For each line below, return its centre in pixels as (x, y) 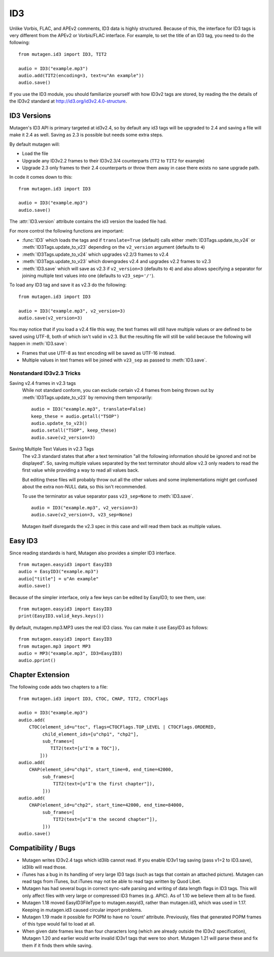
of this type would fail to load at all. (59, 924)
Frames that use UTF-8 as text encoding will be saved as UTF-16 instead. (99, 353)
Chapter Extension (40, 675)
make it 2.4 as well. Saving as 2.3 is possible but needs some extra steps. (86, 135)
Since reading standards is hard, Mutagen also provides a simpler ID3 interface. (93, 553)
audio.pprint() (37, 661)
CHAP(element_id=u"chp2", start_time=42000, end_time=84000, (107, 805)
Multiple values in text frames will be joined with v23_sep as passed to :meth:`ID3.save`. (115, 360)
